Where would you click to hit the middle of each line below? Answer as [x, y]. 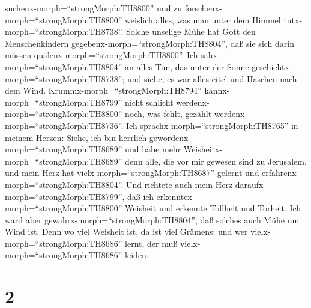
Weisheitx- [203, 149]
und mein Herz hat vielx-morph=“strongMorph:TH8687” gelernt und [132, 173]
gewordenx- [170, 137]
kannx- [217, 90]
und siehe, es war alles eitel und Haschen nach [212, 78]
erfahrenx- [281, 173]
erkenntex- [176, 196]
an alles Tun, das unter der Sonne [187, 66]
